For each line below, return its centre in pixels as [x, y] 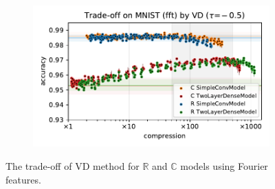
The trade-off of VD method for [73, 165]
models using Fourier [224, 165]
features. [23, 179]
